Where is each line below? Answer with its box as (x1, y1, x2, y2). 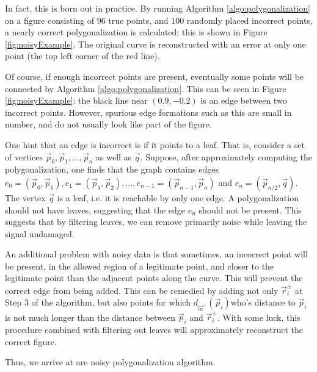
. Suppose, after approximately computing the (140, 150, 312, 163)
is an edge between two (200, 94, 287, 107)
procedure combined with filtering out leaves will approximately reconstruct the (5, 323, 304, 336)
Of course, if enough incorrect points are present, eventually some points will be (5, 70, 304, 82)
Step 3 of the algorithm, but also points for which (5, 296, 191, 309)
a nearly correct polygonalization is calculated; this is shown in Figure (5, 26, 268, 38)
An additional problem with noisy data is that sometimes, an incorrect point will (5, 248, 308, 260)
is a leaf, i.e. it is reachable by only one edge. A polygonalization (57, 191, 299, 204)
